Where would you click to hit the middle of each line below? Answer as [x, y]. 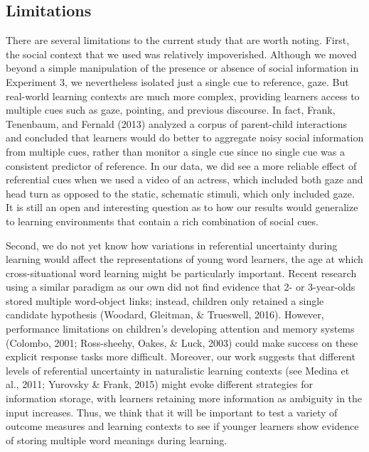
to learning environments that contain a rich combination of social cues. [162, 221]
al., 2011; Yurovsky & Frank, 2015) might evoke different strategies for [159, 384]
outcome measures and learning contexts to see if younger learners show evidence [182, 426]
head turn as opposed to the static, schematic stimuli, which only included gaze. [180, 193]
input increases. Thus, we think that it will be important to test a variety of [172, 412]
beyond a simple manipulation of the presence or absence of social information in [182, 68]
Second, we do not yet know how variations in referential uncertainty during [172, 245]
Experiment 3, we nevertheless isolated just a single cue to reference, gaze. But [177, 81]
